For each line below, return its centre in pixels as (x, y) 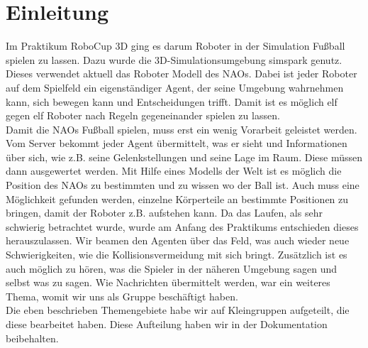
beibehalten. (32, 338)
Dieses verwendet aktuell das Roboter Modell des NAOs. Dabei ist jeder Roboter (182, 74)
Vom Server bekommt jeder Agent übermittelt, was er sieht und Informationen (177, 143)
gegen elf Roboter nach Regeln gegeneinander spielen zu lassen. (143, 115)
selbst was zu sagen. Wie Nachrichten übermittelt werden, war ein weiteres (168, 282)
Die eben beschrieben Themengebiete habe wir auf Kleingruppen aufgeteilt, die (178, 310)
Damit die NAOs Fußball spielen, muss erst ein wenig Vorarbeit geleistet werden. (182, 129)
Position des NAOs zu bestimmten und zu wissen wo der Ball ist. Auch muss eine (183, 185)
